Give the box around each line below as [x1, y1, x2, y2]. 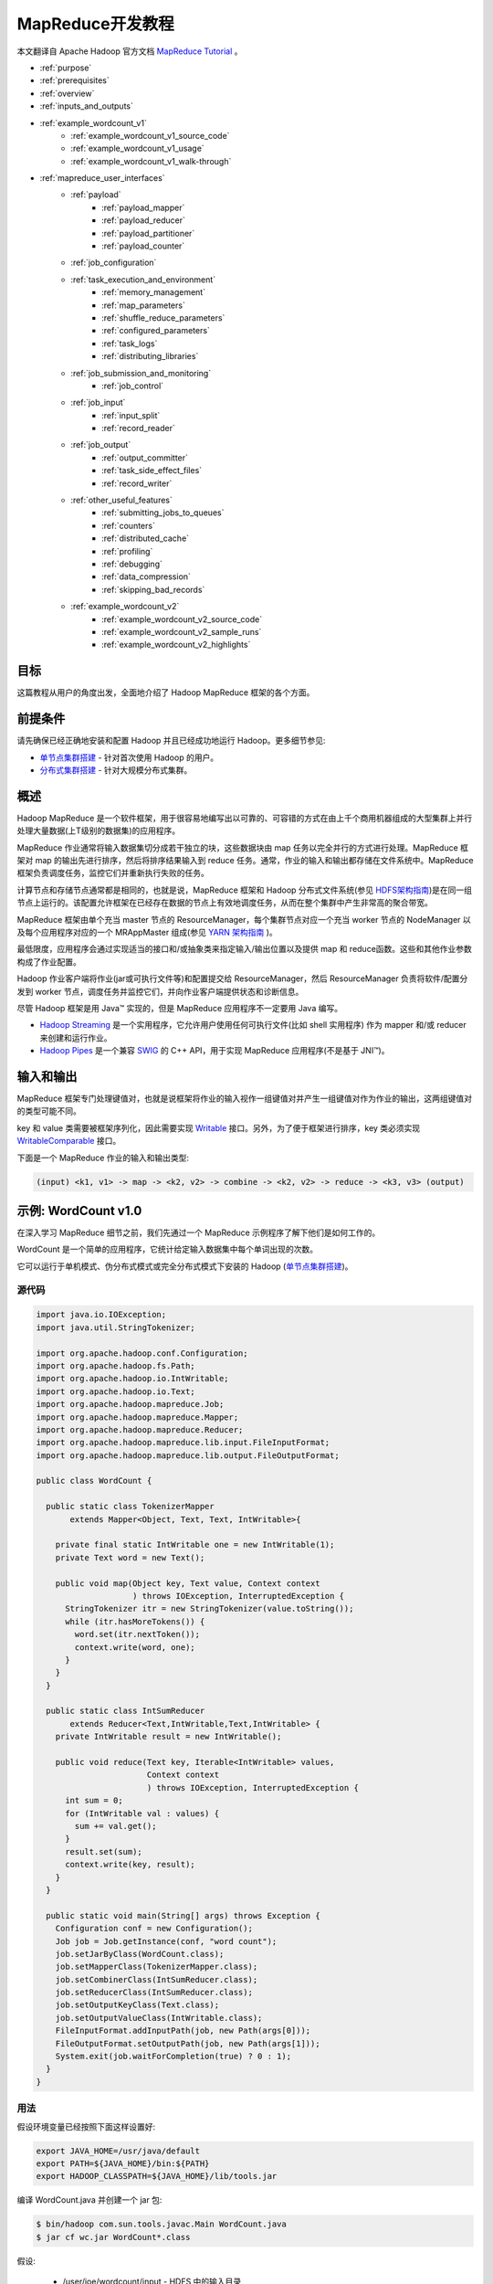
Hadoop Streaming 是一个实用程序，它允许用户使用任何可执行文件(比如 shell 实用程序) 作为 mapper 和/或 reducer [39, 1020, 467, 1031]
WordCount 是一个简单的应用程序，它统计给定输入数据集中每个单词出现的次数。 [16, 1243, 319, 1255]
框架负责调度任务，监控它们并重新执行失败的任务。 [16, 868, 209, 879]
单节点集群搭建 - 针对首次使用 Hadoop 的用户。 [39, 752, 219, 763]
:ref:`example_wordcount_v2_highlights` [101, 640, 251, 650]
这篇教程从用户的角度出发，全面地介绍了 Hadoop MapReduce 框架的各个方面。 [16, 687, 315, 698]
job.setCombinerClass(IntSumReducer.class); [55, 1974, 258, 1984]
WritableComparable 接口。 [16, 1136, 121, 1147]
